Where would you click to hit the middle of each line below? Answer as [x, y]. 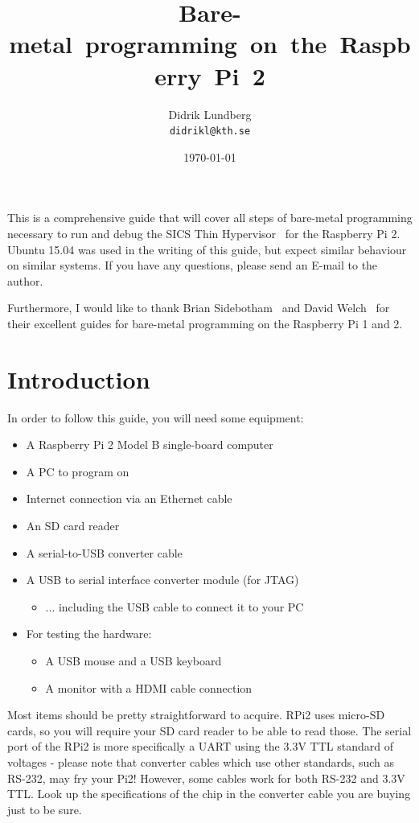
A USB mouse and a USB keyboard [134, 660]
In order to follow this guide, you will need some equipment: [156, 417]
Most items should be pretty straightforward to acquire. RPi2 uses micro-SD [196, 715]
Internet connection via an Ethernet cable [129, 498]
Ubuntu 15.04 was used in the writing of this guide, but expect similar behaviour [207, 249]
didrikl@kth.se [210, 132]
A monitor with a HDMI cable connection [149, 687]
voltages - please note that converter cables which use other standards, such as [201, 761]
